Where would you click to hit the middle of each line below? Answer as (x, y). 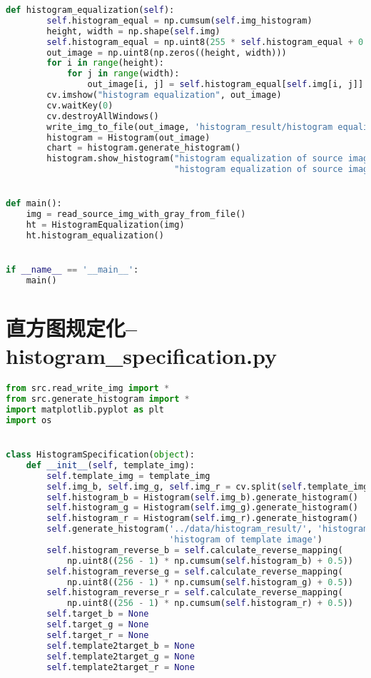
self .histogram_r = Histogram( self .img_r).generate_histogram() (203, 518)
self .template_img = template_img (128, 476)
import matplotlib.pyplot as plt (85, 409)
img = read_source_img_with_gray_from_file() (136, 214)
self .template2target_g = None (121, 656)
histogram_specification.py (142, 356)
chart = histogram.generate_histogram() (144, 148)
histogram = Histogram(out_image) (128, 137)
